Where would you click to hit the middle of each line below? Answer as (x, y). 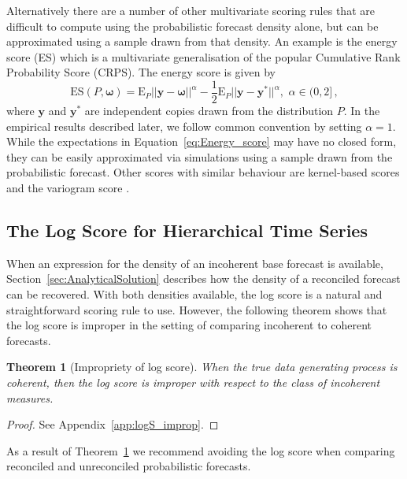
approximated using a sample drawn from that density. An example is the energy (202, 41)
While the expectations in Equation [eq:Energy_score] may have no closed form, (202, 141)
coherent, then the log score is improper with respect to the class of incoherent (193, 382)
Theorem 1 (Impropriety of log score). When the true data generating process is (202, 367)
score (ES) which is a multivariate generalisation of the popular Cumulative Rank (203, 56)
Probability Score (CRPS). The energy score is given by (141, 72)
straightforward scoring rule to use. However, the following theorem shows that (197, 309)
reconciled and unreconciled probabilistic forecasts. (129, 466)
